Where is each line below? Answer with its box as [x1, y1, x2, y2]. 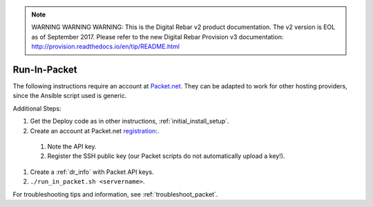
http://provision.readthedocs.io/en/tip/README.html [31, 42, 180, 51]
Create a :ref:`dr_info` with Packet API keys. [30, 168, 155, 176]
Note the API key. [47, 142, 97, 151]
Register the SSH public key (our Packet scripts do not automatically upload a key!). [47, 152, 285, 160]
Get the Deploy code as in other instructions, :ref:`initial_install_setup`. [30, 117, 229, 126]
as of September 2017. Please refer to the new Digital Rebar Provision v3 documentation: [31, 32, 284, 41]
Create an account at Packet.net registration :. [30, 126, 160, 135]
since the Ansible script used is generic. [12, 92, 127, 100]
